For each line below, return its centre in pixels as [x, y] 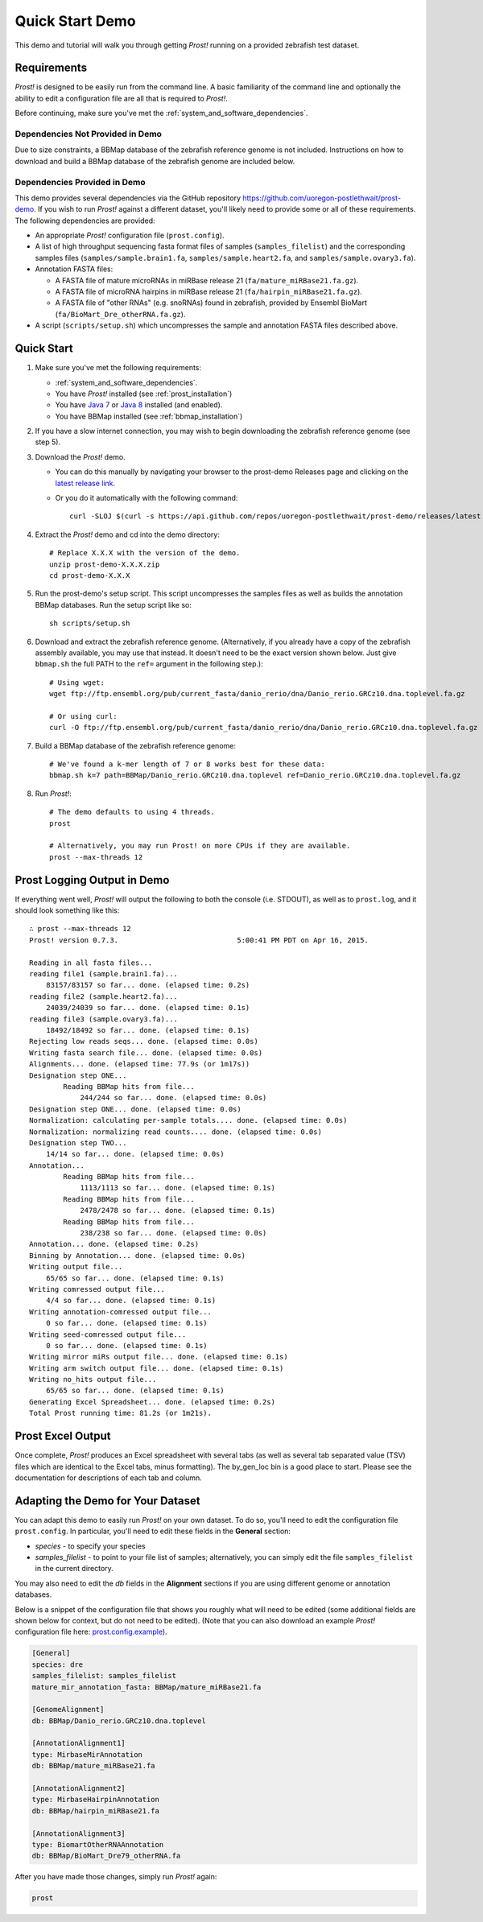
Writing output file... [76, 1267]
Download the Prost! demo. [80, 457]
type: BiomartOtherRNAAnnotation [98, 1844]
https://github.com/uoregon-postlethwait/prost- [322, 198]
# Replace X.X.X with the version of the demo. [145, 553]
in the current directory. [74, 1569]
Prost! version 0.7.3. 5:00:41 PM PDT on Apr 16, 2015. [199, 940]
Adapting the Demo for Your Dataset [107, 1501]
